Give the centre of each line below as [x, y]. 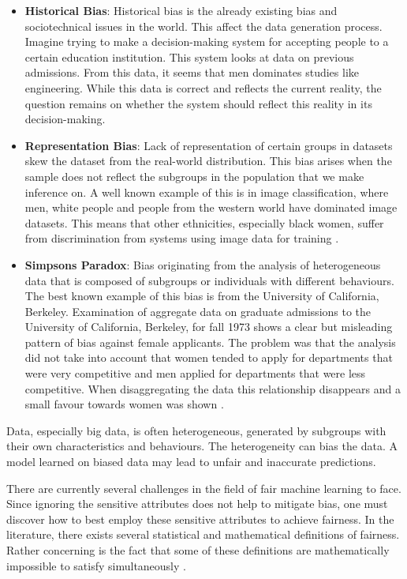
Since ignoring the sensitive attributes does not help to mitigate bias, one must [197, 504]
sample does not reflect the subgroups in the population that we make [194, 176]
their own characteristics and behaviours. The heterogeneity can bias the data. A [202, 446]
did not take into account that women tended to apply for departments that [209, 357]
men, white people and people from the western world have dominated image [211, 207]
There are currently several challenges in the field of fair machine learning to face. [204, 488]
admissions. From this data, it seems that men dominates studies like [192, 72]
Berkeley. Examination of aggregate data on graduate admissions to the [198, 311]
